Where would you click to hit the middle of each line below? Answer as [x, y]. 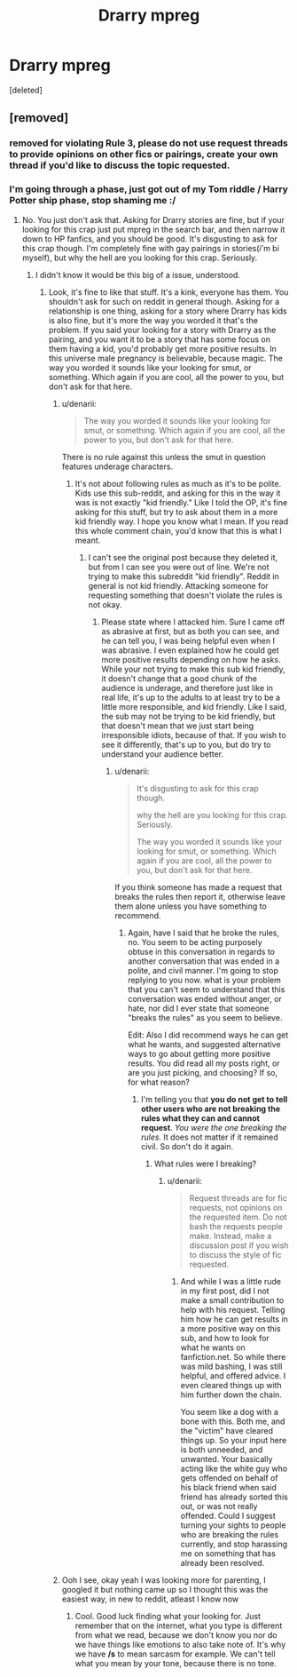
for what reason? [159, 1082]
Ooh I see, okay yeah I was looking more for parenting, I [164, 1580]
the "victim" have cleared [227, 1430]
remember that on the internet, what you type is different [179, 1625]
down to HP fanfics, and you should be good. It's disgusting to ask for [149, 238]
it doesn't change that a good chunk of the [179, 678]
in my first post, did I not [225, 1291]
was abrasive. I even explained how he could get [190, 650]
